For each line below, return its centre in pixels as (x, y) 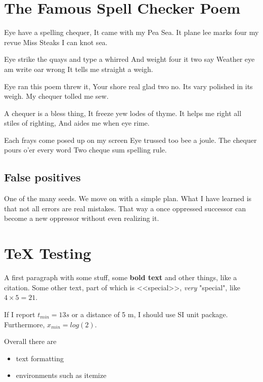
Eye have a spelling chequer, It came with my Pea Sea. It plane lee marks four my (131, 32)
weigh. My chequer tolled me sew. (56, 96)
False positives (42, 177)
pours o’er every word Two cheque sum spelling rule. (85, 150)
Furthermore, (25, 324)
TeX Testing (48, 253)
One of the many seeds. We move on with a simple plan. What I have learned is (128, 198)
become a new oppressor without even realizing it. (82, 218)
